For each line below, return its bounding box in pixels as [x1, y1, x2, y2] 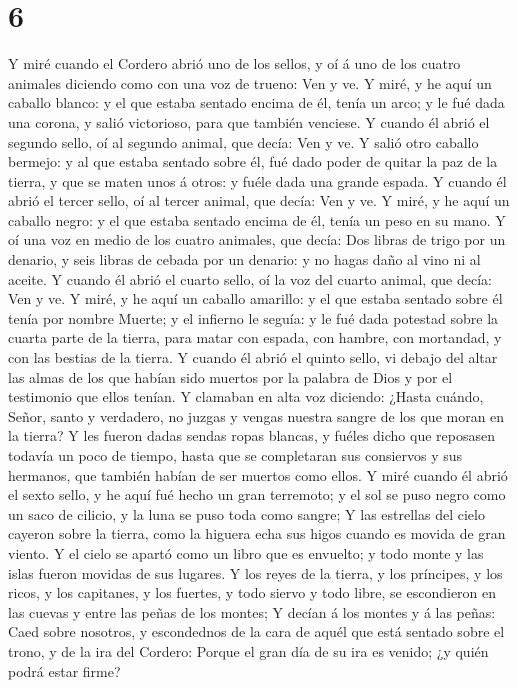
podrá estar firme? [8, 660, 121, 681]
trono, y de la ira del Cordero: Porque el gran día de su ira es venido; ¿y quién [8, 640, 489, 661]
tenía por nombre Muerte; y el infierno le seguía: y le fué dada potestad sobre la [8, 307, 499, 328]
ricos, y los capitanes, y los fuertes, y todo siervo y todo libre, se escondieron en [8, 582, 497, 603]
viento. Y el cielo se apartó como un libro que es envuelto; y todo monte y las [8, 542, 484, 563]
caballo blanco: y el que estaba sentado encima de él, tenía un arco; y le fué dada [8, 92, 505, 113]
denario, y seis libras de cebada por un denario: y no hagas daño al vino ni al [8, 249, 481, 270]
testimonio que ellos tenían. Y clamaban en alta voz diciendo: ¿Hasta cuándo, [8, 386, 484, 407]
